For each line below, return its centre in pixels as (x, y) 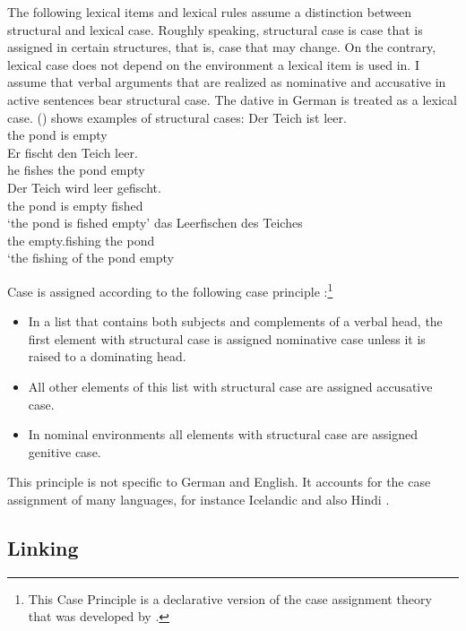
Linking (43, 547)
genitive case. (65, 451)
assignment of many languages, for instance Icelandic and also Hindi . (198, 499)
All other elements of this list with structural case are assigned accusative (230, 386)
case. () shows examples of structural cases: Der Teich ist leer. (177, 117)
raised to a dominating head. (107, 356)
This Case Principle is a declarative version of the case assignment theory (230, 598)
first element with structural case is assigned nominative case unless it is (227, 338)
